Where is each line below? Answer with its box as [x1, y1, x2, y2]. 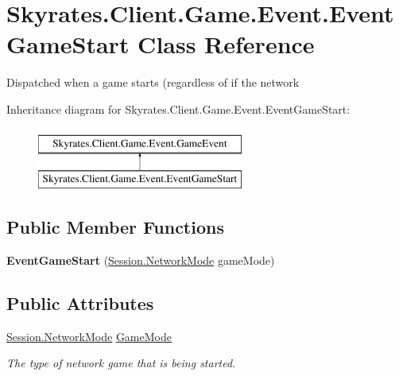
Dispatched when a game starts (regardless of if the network [6, 74, 300, 91]
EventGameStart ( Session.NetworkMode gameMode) [6, 251, 275, 268]
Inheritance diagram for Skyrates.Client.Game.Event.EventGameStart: [6, 100, 351, 117]
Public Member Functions [6, 215, 224, 239]
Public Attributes [6, 290, 154, 315]
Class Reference [138, 28, 315, 60]
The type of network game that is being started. [6, 355, 236, 371]
